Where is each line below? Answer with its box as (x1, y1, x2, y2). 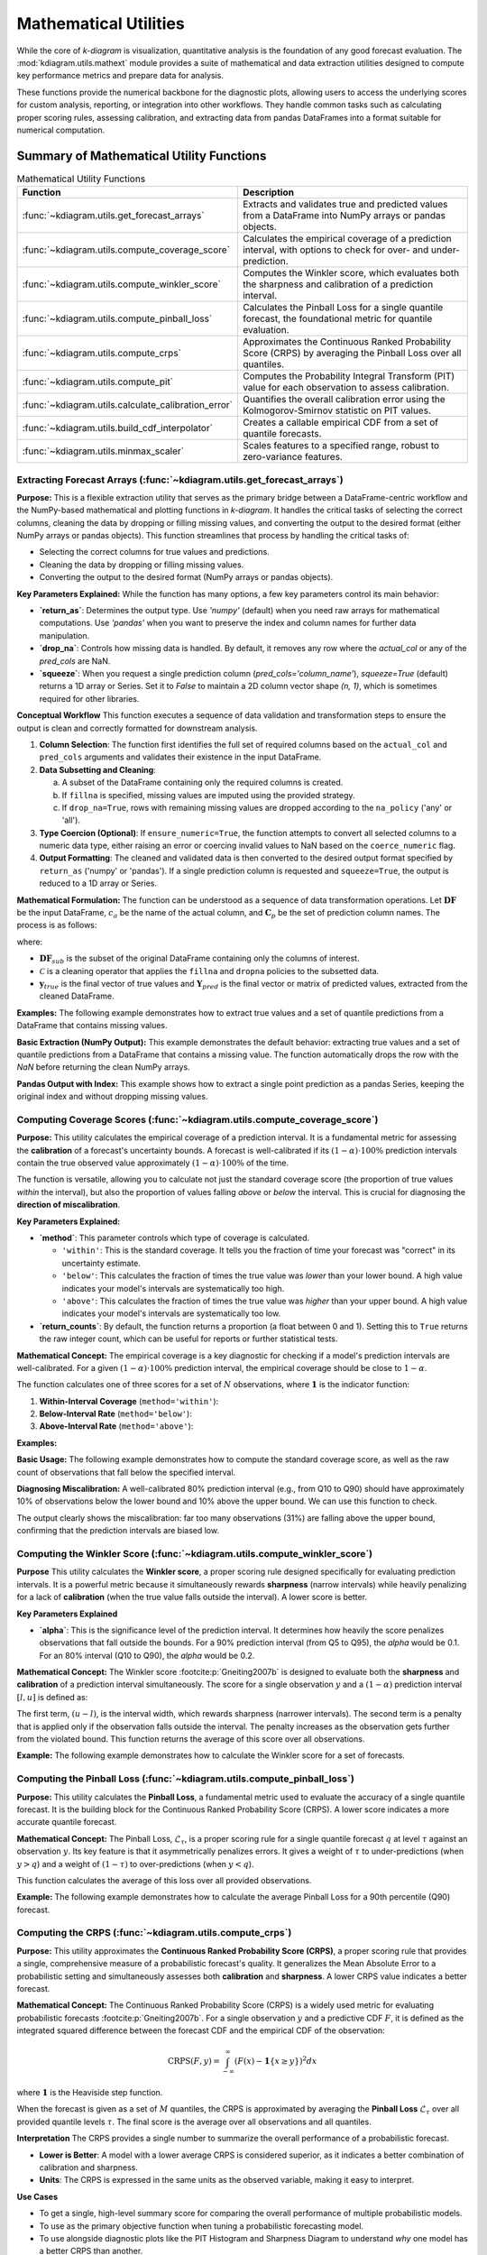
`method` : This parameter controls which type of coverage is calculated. (39, 1232, 310, 1243)
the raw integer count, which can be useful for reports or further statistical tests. (39, 1333, 338, 1344)
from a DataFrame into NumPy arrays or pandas (242, 209, 446, 222)
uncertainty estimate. (61, 1257, 142, 1268)
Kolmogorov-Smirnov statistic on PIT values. (242, 404, 432, 417)
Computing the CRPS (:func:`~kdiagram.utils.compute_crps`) (16, 1927, 292, 1939)
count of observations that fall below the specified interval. (16, 1467, 236, 1477)
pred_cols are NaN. (39, 655, 111, 667)
